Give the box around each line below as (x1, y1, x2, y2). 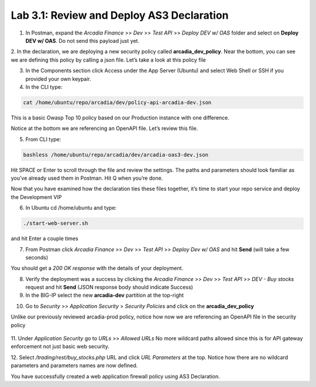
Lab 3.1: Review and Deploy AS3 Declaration (11, 9, 229, 22)
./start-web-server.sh (23, 220, 88, 227)
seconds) (25, 254, 49, 261)
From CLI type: (25, 135, 61, 143)
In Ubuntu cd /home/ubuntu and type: (25, 204, 117, 211)
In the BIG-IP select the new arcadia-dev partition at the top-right (25, 292, 184, 299)
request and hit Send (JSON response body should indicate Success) (25, 284, 193, 291)
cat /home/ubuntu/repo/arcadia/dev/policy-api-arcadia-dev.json (23, 99, 212, 105)
